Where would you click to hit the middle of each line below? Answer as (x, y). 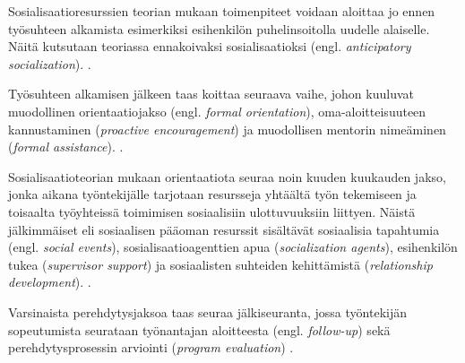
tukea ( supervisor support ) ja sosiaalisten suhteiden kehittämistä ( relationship (220, 264)
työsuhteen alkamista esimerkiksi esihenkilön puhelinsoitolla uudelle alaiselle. (219, 28)
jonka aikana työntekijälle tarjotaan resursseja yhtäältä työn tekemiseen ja (212, 194)
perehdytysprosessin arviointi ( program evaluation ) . (151, 347)
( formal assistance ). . (66, 147)
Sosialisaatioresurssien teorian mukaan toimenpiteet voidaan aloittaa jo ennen (222, 11)
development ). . (50, 282)
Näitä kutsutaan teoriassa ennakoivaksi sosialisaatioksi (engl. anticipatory (210, 46)
